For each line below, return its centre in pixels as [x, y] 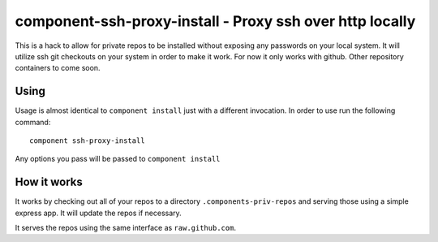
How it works [49, 182]
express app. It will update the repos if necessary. [98, 213]
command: [33, 122]
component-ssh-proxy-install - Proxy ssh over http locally [215, 21]
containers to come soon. [58, 68]
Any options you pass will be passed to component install [118, 159]
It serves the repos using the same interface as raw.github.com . [126, 228]
